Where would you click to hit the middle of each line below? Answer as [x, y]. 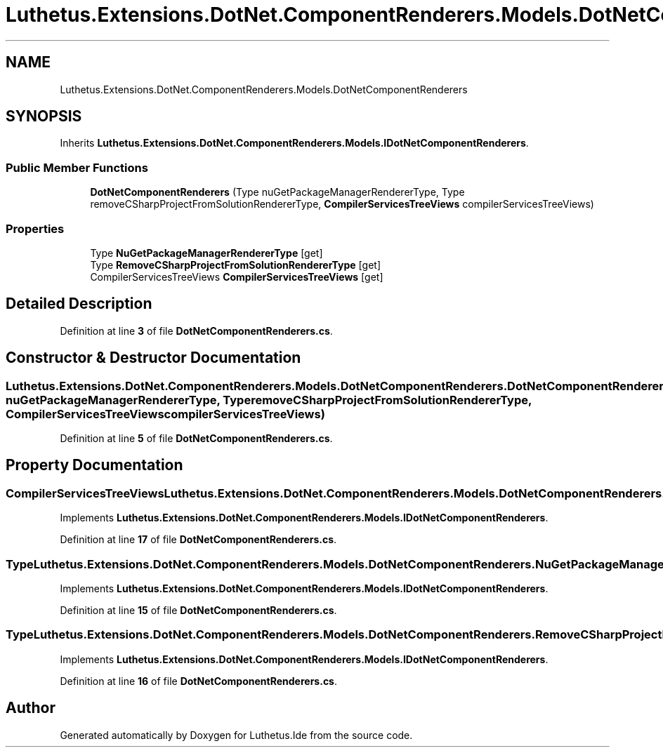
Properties [35, 228]
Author [31, 708]
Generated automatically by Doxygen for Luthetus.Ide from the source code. [236, 735]
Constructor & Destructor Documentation [153, 358]
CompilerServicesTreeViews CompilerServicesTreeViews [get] [237, 276]
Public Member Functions [77, 167]
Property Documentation [94, 465]
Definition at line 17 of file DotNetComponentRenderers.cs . [198, 540]
